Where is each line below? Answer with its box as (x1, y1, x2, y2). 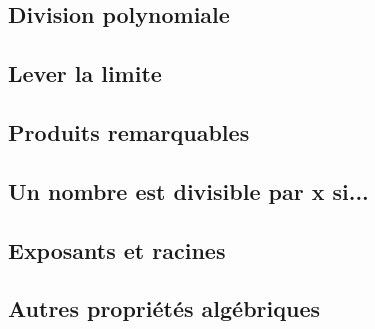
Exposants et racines (8, 234, 226, 265)
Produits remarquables (8, 116, 250, 147)
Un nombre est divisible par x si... (8, 175, 369, 206)
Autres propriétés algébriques (8, 293, 321, 324)
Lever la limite (8, 58, 162, 89)
